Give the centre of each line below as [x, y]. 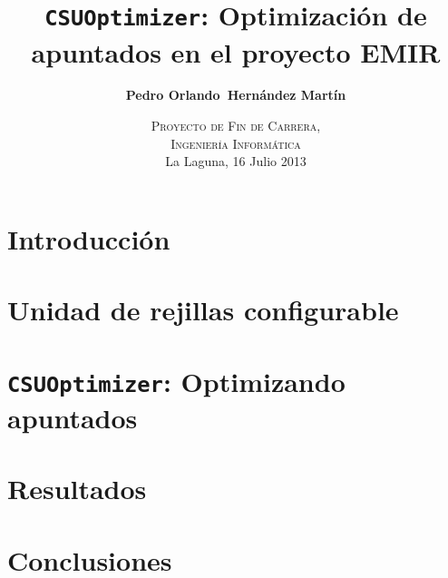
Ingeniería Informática [236, 143]
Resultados [77, 489]
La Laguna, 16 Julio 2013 [236, 161]
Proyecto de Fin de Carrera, [236, 126]
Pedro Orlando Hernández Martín [236, 95]
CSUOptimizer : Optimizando [176, 381]
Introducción [89, 238]
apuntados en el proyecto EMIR [236, 51]
